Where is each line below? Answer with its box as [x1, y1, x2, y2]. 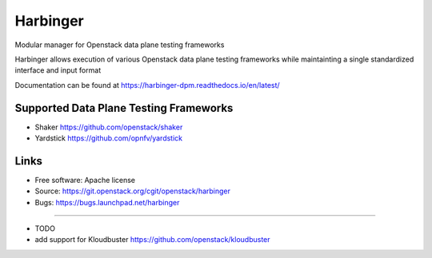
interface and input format [14, 65, 102, 75]
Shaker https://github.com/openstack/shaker [34, 122, 183, 132]
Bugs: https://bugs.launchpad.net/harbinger [34, 197, 180, 207]
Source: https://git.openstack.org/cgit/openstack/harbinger [34, 186, 231, 196]
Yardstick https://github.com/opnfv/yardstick [34, 133, 183, 143]
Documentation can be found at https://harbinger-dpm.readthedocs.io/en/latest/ [14, 80, 280, 89]
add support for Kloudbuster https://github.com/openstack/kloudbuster [34, 235, 271, 244]
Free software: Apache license [34, 175, 136, 185]
